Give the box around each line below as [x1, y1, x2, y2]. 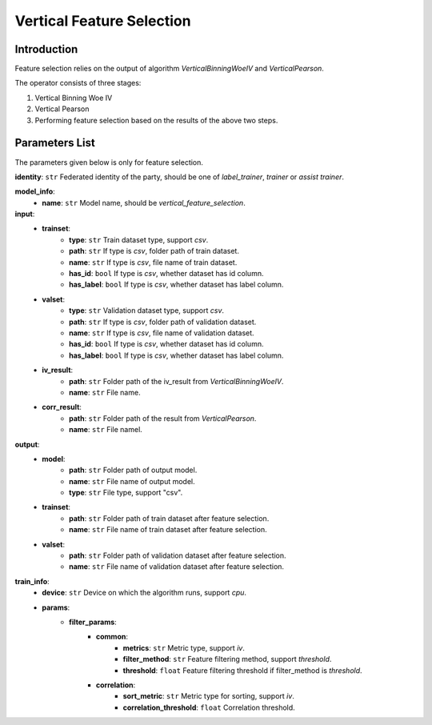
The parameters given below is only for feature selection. [14, 157, 204, 167]
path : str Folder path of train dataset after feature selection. [69, 513, 270, 523]
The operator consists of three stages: [14, 78, 142, 88]
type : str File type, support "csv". [69, 488, 183, 498]
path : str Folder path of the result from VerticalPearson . [69, 413, 257, 423]
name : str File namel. [69, 425, 143, 435]
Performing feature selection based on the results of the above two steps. [34, 115, 278, 125]
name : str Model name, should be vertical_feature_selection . [42, 198, 246, 207]
